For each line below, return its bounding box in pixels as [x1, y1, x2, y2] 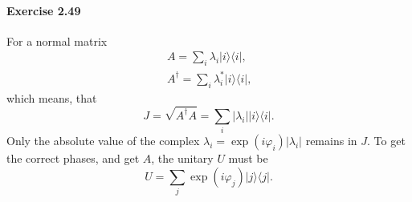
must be [228, 150, 268, 167]
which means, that [6, 89, 97, 106]
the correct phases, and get [6, 150, 140, 167]
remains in [305, 132, 357, 149]
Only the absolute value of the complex [6, 132, 200, 149]
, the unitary [151, 150, 214, 167]
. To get [367, 132, 406, 149]
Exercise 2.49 [6, 2, 81, 18]
